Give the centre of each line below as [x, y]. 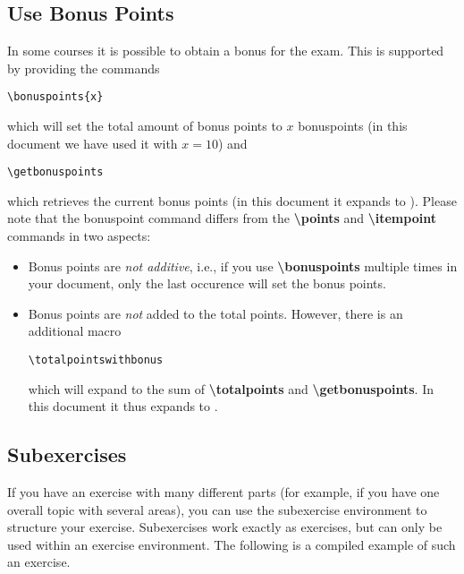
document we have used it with [93, 143]
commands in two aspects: [79, 236]
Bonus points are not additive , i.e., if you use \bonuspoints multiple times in [243, 266]
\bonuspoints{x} [55, 97]
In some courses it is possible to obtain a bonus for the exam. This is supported [226, 51]
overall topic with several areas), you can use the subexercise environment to [217, 509]
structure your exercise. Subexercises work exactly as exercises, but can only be [225, 527]
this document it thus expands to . [123, 406]
